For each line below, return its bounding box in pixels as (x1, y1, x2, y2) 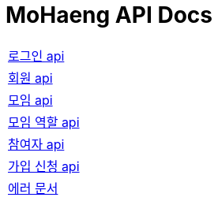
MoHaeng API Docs (6, 2, 212, 28)
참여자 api (8, 136, 65, 152)
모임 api (8, 91, 53, 108)
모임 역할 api (8, 114, 80, 130)
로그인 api (8, 47, 65, 64)
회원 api (8, 69, 53, 86)
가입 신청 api (8, 158, 80, 174)
